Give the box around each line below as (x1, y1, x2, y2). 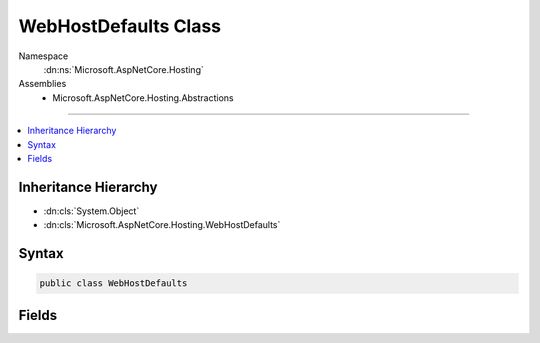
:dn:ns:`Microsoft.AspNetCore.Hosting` (43, 63, 204, 75)
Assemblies (18, 78, 67, 90)
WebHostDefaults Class (18, 15, 222, 37)
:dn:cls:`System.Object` (43, 205, 140, 217)
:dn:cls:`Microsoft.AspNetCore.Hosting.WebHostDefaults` (43, 219, 281, 231)
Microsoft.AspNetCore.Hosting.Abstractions (52, 91, 234, 104)
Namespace (18, 50, 69, 62)
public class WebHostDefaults (39, 278, 188, 289)
